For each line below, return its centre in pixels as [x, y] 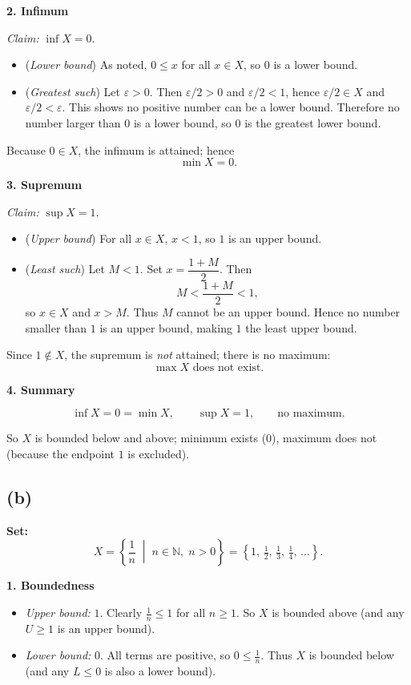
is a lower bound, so [182, 122]
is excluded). [159, 454]
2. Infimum [38, 10]
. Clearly [121, 612]
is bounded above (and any [338, 612]
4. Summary [41, 389]
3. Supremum [44, 185]
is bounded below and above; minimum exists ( [151, 438]
